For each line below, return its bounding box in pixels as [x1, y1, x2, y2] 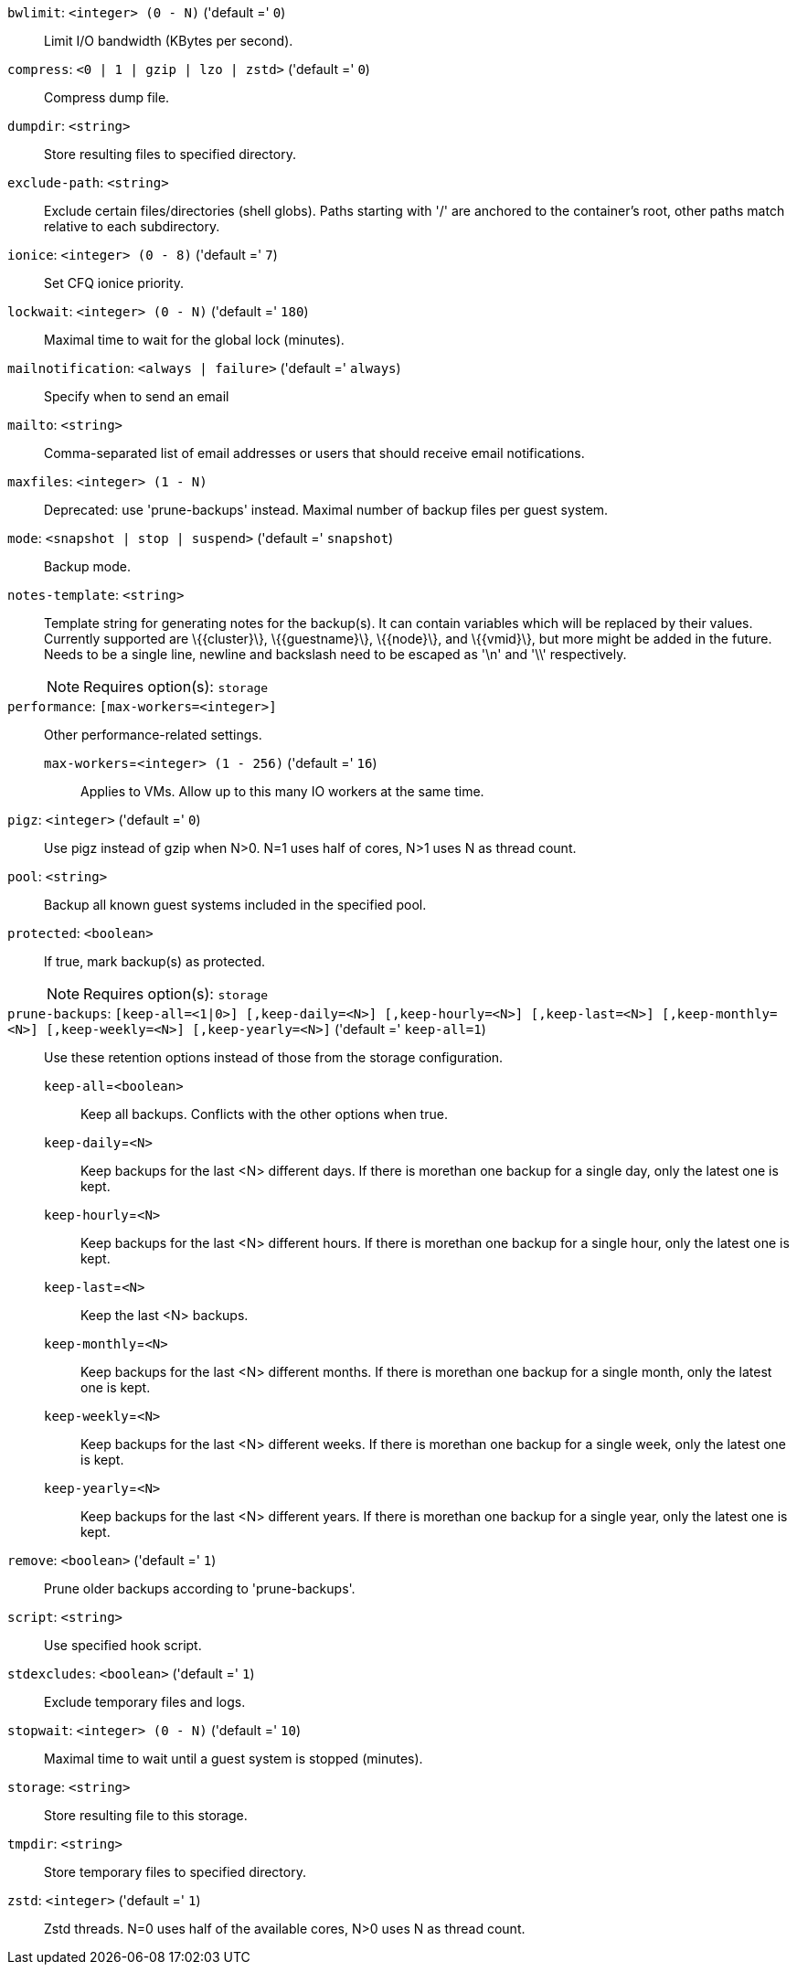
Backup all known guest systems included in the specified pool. [44, 897, 427, 912]
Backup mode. [44, 559, 131, 574]
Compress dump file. [44, 90, 170, 105]
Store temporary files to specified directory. [44, 1864, 306, 1880]
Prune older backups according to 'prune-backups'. [44, 1581, 356, 1596]
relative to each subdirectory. [44, 219, 220, 234]
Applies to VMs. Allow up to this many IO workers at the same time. [80, 783, 484, 799]
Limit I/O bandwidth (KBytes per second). [44, 33, 293, 48]
